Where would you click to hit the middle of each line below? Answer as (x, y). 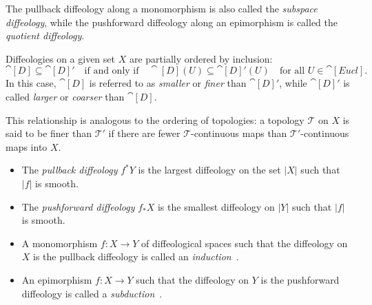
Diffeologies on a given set (60, 58)
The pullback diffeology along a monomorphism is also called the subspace (162, 8)
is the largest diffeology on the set (209, 170)
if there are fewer (144, 133)
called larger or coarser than (65, 96)
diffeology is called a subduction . (92, 293)
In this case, (31, 83)
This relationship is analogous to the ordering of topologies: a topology (155, 119)
